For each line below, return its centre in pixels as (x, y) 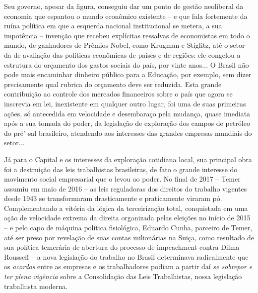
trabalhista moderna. (36, 286)
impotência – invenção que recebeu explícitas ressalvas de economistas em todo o (127, 35)
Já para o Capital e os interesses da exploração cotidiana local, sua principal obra (128, 159)
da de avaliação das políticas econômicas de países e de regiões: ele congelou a (122, 54)
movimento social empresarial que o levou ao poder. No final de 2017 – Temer (122, 179)
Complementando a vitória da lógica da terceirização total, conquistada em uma (126, 208)
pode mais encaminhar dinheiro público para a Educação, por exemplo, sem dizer (128, 74)
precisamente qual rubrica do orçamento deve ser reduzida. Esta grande (113, 84)
